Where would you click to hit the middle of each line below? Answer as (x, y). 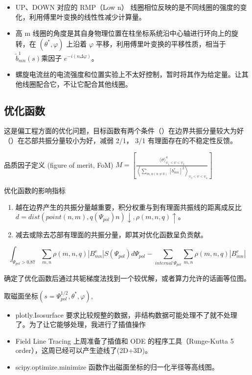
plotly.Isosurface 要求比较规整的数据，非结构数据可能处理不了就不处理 (126, 314)
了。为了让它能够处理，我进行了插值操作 (80, 324)
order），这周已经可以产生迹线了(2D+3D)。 (83, 350)
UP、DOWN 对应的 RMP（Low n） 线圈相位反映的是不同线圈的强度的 (128, 7)
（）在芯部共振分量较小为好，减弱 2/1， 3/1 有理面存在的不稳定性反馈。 (120, 140)
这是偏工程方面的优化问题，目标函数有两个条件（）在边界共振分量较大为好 (124, 131)
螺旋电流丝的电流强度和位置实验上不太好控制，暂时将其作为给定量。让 (128, 74)
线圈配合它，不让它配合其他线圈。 (77, 84)
